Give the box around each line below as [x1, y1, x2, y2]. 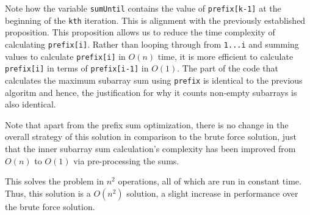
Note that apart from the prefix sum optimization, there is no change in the [5, 118, 289, 131]
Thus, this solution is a [5, 186, 91, 199]
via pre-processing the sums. [73, 154, 179, 167]
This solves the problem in [5, 175, 104, 188]
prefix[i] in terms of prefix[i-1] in [5, 62, 149, 75]
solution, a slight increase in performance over [126, 186, 298, 199]
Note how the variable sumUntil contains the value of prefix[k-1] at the [5, 2, 281, 14]
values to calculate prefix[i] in [5, 49, 126, 62]
